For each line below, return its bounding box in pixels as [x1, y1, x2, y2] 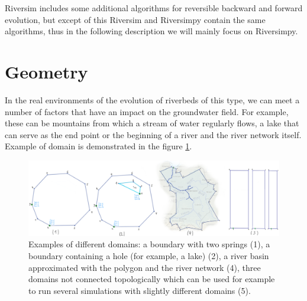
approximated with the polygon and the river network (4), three [28, 261, 261, 273]
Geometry [5, 59, 88, 83]
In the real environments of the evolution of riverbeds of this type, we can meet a [5, 93, 300, 106]
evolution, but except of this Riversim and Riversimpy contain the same [5, 13, 266, 25]
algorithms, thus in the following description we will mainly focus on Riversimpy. [5, 25, 298, 37]
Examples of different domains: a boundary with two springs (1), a [28, 238, 270, 250]
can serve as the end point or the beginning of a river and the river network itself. [5, 128, 302, 140]
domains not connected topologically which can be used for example [28, 273, 275, 285]
